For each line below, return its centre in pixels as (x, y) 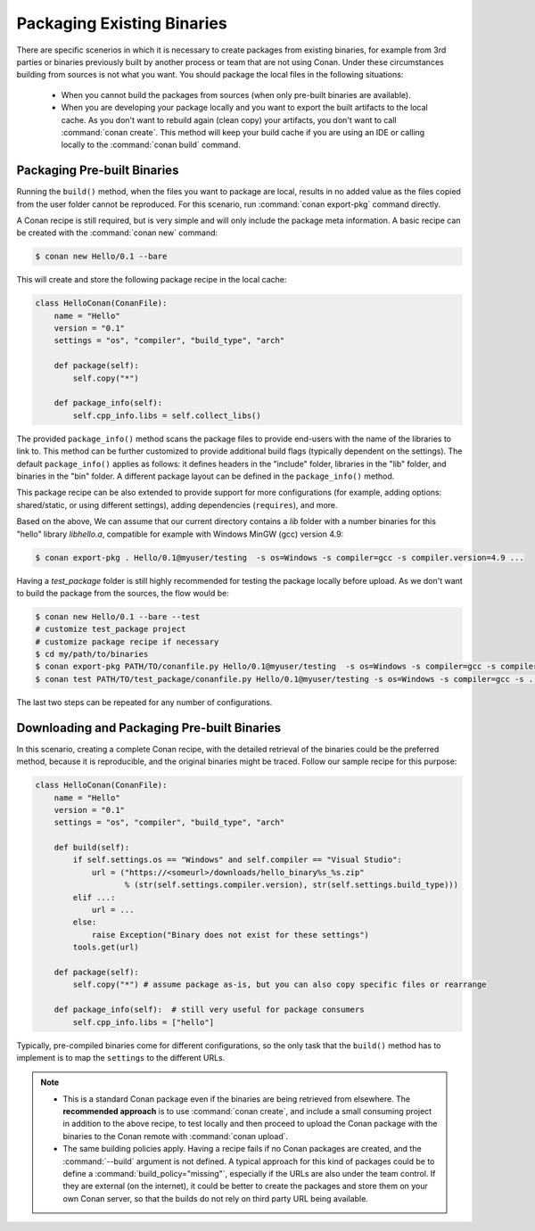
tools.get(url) (106, 948)
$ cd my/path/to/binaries (92, 654)
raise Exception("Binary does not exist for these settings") (230, 935)
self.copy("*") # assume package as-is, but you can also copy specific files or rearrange (280, 985)
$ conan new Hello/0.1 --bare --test (118, 616)
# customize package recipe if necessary (127, 641)
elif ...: (94, 897)
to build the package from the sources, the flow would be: (123, 593)
